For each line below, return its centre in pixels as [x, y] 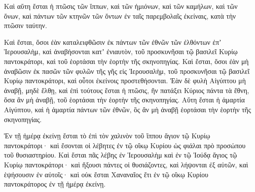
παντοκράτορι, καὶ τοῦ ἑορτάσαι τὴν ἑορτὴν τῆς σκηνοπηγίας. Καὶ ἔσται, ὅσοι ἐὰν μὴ [127, 61]
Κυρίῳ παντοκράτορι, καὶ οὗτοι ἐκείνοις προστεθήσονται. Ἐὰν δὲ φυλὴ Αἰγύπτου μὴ [125, 80]
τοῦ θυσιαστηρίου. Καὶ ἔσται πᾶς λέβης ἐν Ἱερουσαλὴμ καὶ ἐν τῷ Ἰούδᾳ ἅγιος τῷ [121, 155]
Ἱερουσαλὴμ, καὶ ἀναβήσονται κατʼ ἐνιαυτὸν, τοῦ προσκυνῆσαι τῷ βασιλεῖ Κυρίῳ [121, 51]
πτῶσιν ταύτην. [26, 25]
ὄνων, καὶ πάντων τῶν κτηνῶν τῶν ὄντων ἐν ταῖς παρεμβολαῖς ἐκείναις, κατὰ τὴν [120, 16]
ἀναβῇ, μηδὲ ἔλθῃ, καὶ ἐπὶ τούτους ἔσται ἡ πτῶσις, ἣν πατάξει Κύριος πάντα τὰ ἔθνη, [127, 90]
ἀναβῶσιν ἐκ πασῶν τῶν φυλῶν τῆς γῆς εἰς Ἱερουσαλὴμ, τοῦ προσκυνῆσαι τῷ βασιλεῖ [127, 71]
